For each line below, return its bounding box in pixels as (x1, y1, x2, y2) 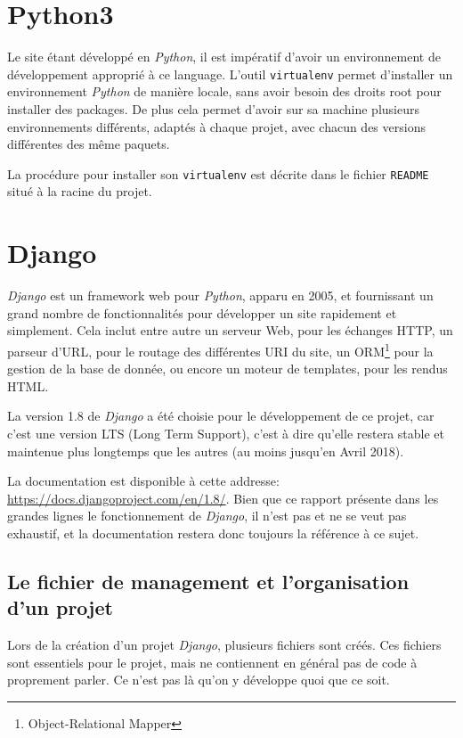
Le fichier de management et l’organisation (7, 567, 410, 594)
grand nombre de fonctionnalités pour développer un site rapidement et (7, 303, 397, 322)
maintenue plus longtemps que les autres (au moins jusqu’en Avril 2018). (7, 441, 404, 460)
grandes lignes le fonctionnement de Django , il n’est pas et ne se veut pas (7, 506, 407, 525)
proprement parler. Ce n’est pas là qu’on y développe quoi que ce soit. (7, 670, 390, 689)
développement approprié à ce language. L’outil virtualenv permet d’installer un (7, 64, 453, 83)
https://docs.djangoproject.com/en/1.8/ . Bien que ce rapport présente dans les (7, 488, 439, 507)
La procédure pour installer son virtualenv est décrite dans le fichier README (7, 164, 429, 183)
